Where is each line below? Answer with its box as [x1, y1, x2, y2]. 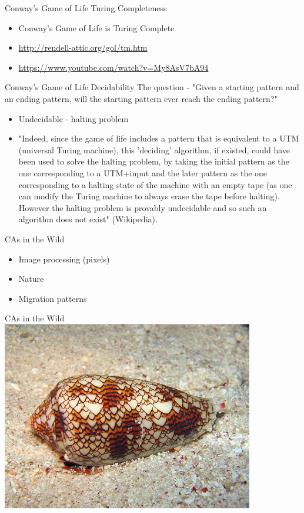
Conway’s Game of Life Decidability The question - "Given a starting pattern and [5, 81, 299, 93]
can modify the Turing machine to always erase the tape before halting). [18, 190, 280, 202]
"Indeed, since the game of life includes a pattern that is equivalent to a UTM [18, 132, 299, 144]
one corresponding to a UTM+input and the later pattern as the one [18, 166, 268, 179]
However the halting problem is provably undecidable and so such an [18, 201, 267, 213]
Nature [18, 272, 44, 285]
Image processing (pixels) [18, 252, 110, 265]
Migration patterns [18, 292, 87, 304]
